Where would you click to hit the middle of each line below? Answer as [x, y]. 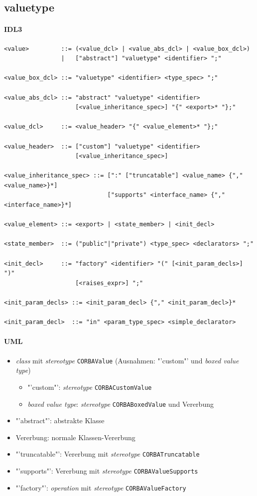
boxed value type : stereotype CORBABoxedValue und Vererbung [121, 404]
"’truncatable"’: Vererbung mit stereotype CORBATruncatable [108, 454]
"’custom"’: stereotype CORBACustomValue [90, 387]
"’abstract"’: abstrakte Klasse [60, 420]
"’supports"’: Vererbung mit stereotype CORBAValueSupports [107, 471]
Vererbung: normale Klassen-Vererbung [75, 437]
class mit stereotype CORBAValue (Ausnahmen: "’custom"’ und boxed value [127, 360]
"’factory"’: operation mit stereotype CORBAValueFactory [101, 487]
